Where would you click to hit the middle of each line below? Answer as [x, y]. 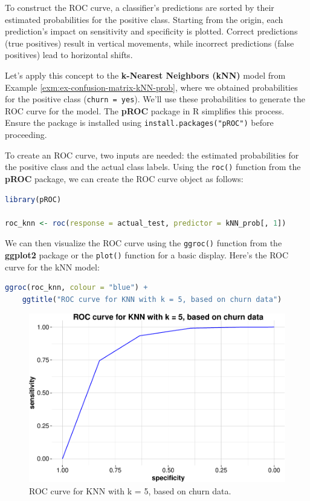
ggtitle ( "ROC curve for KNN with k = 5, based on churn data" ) [152, 299]
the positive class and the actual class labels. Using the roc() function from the [153, 167]
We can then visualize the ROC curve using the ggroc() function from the [144, 243]
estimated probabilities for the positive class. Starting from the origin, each [144, 19]
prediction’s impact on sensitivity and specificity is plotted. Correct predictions [151, 31]
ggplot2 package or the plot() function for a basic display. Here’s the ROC [147, 254]
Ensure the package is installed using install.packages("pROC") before [139, 123]
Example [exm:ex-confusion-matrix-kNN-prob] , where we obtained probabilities [151, 87]
